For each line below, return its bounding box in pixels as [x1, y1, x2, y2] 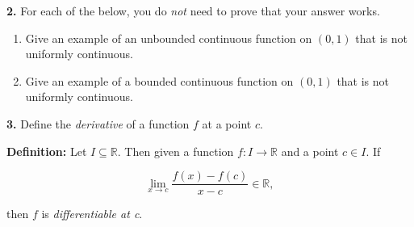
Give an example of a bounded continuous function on [25, 72, 294, 89]
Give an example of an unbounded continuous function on [25, 29, 312, 46]
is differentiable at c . [41, 205, 143, 222]
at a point [202, 115, 252, 132]
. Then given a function [117, 142, 234, 159]
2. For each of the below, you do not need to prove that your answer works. [6, 2, 380, 19]
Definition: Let [6, 142, 87, 159]
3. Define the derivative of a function [6, 115, 190, 132]
